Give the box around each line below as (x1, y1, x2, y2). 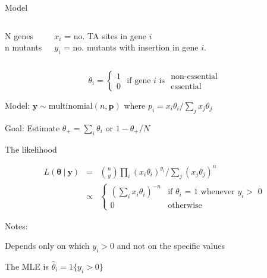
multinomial (48, 102, 93, 110)
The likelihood (5, 143, 57, 155)
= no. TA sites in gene (64, 29, 146, 42)
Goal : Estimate (5, 121, 60, 134)
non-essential (171, 72, 218, 81)
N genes (5, 29, 33, 42)
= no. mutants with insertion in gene (64, 41, 199, 53)
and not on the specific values (117, 239, 225, 252)
